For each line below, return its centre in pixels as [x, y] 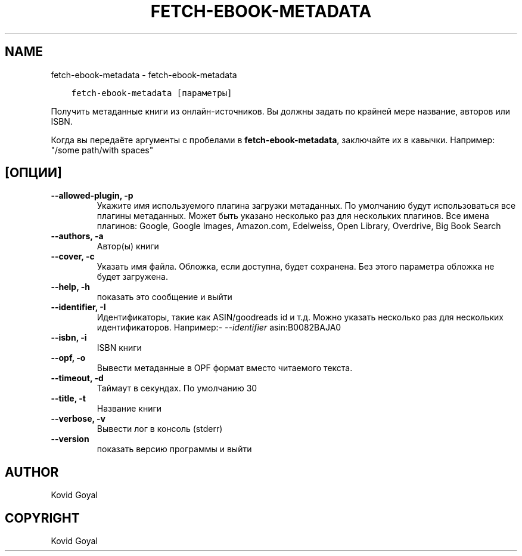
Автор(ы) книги [128, 246]
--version [70, 439]
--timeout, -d [77, 378]
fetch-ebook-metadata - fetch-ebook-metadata [144, 75]
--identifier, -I [78, 307]
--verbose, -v [78, 419]
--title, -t [68, 399]
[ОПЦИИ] [33, 173]
